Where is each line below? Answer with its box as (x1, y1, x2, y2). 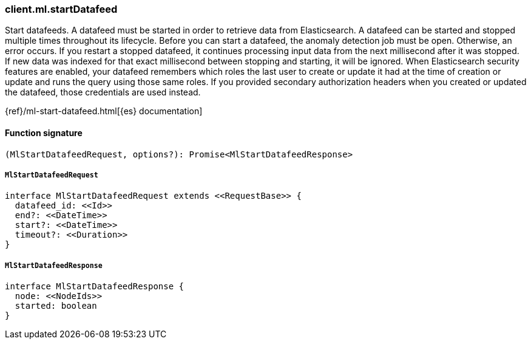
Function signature (5, 127, 83, 138)
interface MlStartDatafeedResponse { (5, 281, 184, 292)
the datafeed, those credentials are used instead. (5, 87, 201, 98)
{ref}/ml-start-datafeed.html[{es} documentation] (5, 106, 203, 117)
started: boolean (15, 301, 97, 311)
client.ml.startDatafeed (5, 3, 118, 15)
